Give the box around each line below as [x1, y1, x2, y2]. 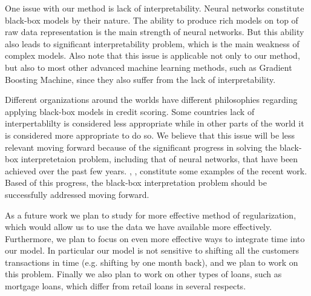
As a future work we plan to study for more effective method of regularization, [5, 208, 296, 221]
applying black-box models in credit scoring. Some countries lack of [5, 105, 255, 117]
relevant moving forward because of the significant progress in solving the [5, 140, 277, 153]
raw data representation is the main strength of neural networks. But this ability [5, 25, 304, 38]
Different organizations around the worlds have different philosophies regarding [5, 93, 298, 106]
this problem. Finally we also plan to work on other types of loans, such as [5, 268, 282, 280]
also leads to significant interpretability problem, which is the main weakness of [5, 37, 300, 50]
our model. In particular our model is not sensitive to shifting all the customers [5, 244, 299, 257]
